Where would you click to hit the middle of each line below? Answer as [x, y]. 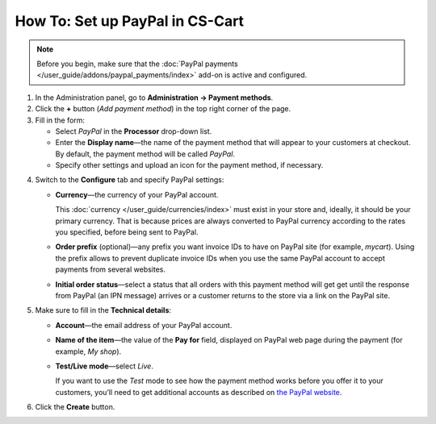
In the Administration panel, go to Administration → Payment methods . [154, 98]
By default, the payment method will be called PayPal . [145, 154]
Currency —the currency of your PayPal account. [137, 194]
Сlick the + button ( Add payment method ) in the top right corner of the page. [163, 109]
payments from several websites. [110, 269]
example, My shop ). [88, 351]
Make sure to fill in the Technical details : [103, 310]
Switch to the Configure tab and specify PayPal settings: [130, 180]
